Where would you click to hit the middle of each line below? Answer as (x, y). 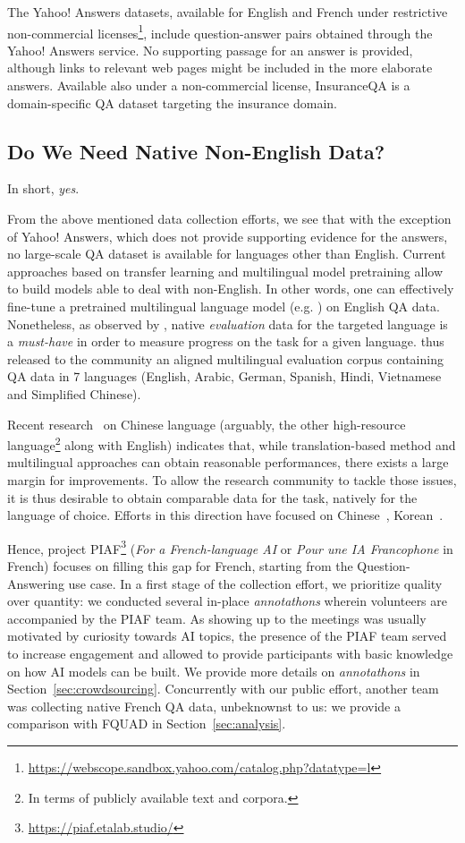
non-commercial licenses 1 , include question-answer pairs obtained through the (220, 31)
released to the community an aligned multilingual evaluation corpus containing (225, 358)
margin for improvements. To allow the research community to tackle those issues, (232, 479)
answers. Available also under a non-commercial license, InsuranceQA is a (209, 85)
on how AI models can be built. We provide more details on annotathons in (214, 671)
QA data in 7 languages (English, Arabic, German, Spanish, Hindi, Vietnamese (224, 376)
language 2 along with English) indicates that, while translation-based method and (232, 443)
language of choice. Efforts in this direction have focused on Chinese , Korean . (225, 515)
